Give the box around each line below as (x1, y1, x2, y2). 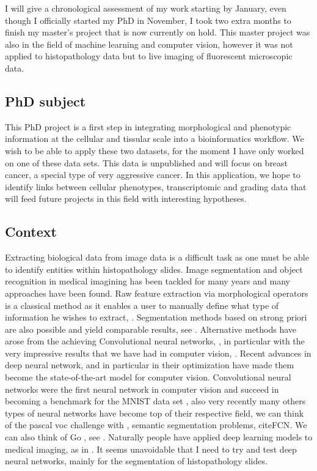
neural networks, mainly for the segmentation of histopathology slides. (5, 454, 268, 467)
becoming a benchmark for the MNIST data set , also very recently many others (5, 395, 306, 407)
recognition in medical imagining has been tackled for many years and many (5, 275, 290, 287)
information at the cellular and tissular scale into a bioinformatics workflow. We (5, 132, 304, 145)
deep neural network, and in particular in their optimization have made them (5, 358, 294, 371)
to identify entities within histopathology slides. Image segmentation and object (5, 262, 303, 275)
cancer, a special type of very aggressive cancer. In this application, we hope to (5, 168, 301, 181)
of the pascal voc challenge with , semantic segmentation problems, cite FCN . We (5, 418, 307, 431)
